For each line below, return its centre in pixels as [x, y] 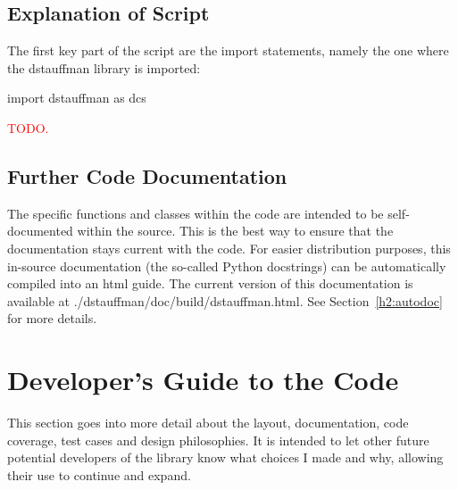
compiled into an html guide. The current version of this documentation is [210, 283]
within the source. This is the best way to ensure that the [235, 231]
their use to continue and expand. [99, 474]
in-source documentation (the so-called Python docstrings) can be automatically [227, 266]
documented [40, 231]
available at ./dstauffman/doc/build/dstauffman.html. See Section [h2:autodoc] [225, 300]
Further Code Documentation [147, 175]
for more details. [52, 318]
